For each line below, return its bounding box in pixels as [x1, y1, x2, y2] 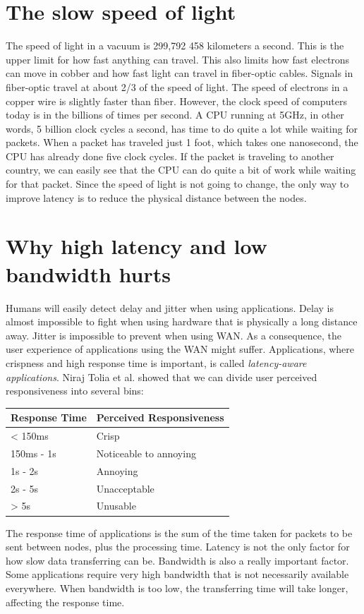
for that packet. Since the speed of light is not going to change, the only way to [6, 176, 349, 191]
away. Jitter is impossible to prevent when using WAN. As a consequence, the [6, 327, 341, 342]
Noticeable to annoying [96, 445, 196, 460]
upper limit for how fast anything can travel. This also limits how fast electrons [6, 52, 350, 66]
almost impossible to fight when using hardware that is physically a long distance [6, 314, 358, 329]
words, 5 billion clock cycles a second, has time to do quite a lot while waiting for [6, 121, 358, 136]
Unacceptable [96, 481, 154, 495]
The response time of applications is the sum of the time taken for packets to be [6, 525, 353, 540]
